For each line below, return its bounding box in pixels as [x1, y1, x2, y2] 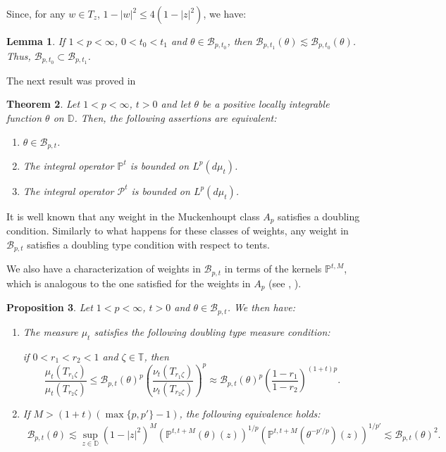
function [6, 110, 42, 125]
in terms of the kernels [224, 261, 322, 276]
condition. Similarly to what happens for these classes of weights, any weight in [6, 223, 349, 238]
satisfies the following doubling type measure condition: [94, 324, 330, 339]
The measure [23, 324, 78, 339]
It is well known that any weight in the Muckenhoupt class [6, 208, 260, 223]
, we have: [203, 6, 247, 20]
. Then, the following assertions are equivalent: [74, 110, 277, 125]
